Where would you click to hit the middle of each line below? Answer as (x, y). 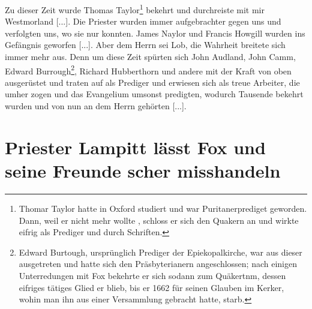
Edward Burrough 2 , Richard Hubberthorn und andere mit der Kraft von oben (148, 70)
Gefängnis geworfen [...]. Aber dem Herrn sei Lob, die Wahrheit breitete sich (145, 45)
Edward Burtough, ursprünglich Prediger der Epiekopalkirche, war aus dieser (160, 252)
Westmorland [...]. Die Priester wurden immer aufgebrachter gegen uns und (143, 21)
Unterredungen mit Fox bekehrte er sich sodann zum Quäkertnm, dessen (152, 275)
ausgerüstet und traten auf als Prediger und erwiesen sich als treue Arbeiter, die (152, 82)
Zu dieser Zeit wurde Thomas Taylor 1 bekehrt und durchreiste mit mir (135, 9)
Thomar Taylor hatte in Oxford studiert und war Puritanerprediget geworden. (163, 208)
